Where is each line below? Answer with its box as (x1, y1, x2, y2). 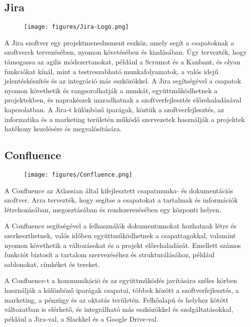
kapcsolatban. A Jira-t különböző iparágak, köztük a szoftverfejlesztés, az (4, 104, 224, 115)
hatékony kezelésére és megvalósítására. (4, 123, 122, 134)
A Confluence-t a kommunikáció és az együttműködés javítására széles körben (4, 275, 237, 286)
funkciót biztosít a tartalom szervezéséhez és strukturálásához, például (4, 249, 215, 260)
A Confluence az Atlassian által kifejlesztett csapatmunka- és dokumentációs (4, 185, 233, 195)
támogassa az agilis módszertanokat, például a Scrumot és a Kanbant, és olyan (4, 57, 241, 67)
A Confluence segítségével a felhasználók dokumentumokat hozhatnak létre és (4, 221, 237, 231)
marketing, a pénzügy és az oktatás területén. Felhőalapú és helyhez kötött (4, 294, 229, 305)
